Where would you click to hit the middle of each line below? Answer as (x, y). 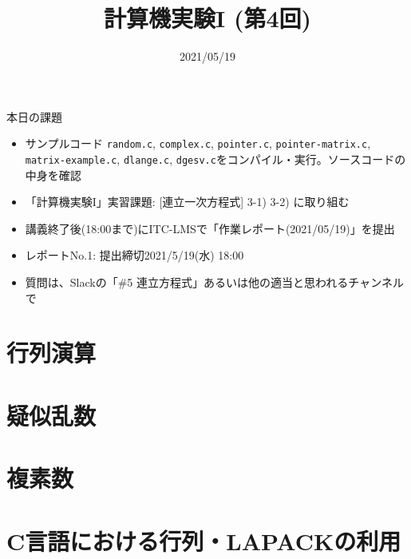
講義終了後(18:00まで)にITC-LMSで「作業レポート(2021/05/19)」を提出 (210, 228)
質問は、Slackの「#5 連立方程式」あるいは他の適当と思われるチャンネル (214, 282)
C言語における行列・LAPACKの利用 (204, 540)
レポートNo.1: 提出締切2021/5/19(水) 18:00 (134, 255)
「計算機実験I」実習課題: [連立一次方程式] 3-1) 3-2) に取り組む (187, 202)
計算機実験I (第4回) (207, 18)
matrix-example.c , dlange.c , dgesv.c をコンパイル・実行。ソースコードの (215, 159)
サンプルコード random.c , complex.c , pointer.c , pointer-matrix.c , (198, 143)
